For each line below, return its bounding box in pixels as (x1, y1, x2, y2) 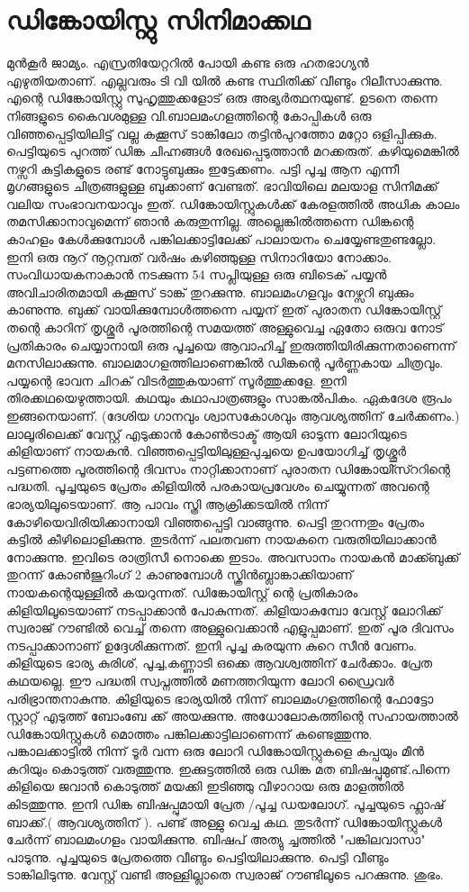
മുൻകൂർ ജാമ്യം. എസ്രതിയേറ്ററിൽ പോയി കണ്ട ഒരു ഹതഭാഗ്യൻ (6, 53, 369, 72)
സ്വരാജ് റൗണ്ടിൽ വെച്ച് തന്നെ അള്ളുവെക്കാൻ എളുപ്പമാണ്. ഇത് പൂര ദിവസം (6, 618, 454, 637)
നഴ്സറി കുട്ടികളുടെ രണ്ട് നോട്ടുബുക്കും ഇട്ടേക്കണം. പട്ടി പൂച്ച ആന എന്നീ (6, 159, 400, 177)
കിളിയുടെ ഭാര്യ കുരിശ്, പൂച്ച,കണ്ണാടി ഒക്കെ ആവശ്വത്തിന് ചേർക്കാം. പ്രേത (6, 653, 433, 672)
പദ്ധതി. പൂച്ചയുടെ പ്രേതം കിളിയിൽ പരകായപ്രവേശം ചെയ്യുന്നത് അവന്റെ (6, 477, 429, 496)
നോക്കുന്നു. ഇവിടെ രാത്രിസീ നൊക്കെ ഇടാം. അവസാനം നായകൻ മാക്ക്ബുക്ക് (6, 547, 460, 566)
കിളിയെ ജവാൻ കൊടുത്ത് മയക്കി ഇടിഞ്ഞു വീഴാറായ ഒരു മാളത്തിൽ (6, 777, 404, 796)
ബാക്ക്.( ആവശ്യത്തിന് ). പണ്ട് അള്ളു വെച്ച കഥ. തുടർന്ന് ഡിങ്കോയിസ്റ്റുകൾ (6, 812, 443, 831)
